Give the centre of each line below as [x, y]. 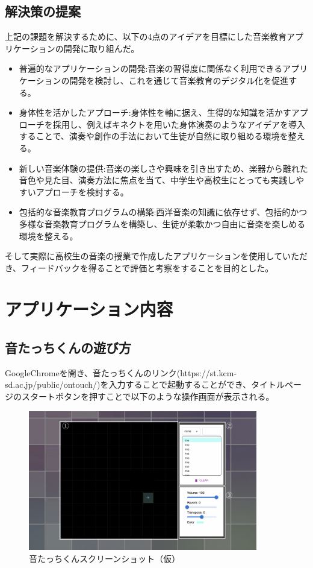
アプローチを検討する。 [82, 191]
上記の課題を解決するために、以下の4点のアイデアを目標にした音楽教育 [146, 36]
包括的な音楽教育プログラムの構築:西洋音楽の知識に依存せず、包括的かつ [163, 212]
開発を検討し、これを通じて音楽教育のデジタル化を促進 [179, 80]
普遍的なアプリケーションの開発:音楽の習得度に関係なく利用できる [151, 68]
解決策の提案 [43, 11]
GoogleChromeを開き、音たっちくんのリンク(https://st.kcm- [121, 372]
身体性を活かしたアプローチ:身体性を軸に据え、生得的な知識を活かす [155, 112]
